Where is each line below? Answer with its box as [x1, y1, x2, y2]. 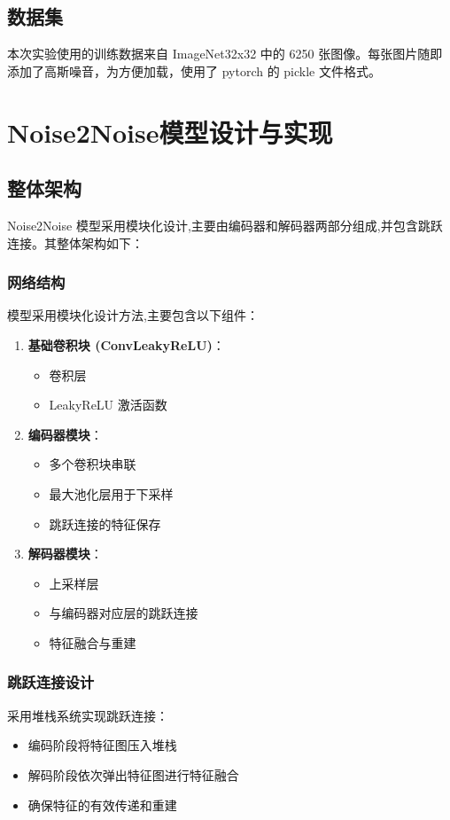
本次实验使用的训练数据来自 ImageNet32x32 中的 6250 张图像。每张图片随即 [7, 44, 443, 63]
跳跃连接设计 [7, 671, 95, 693]
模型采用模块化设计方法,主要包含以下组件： [7, 306, 259, 324]
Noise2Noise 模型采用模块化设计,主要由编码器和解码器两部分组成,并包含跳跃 [7, 215, 443, 234]
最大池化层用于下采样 [49, 484, 174, 503]
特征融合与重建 [49, 633, 136, 652]
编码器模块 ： [27, 425, 103, 443]
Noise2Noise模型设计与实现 [7, 113, 333, 150]
